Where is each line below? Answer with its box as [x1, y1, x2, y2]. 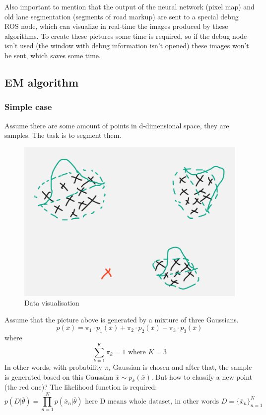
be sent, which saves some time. [4, 50, 101, 60]
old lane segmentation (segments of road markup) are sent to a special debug [4, 11, 239, 21]
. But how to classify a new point [151, 371, 253, 382]
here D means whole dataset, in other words [85, 398, 219, 405]
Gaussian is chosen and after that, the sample [113, 361, 252, 372]
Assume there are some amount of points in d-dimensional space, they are [4, 120, 229, 130]
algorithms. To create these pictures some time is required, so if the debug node [4, 30, 247, 41]
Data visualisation [24, 298, 79, 308]
